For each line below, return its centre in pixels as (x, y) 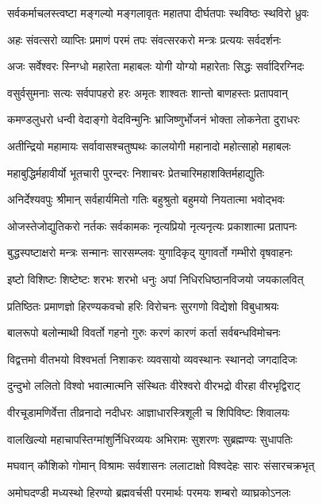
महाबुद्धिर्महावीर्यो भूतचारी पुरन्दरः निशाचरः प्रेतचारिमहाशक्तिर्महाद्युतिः (136, 172)
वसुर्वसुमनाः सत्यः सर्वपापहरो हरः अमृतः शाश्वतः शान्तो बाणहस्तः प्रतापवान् (148, 92)
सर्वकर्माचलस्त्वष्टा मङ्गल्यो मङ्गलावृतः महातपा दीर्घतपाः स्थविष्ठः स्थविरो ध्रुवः (158, 13)
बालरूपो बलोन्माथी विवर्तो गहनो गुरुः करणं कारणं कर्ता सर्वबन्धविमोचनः (144, 332)
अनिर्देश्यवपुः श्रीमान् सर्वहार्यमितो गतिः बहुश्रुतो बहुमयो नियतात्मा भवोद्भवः (146, 199)
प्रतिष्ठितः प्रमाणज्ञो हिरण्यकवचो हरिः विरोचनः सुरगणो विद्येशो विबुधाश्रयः (143, 305)
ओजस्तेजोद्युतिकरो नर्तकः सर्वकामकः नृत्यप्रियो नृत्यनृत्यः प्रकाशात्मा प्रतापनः (152, 225)
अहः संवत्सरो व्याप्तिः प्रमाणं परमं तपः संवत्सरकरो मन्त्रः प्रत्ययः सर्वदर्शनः (144, 39)
